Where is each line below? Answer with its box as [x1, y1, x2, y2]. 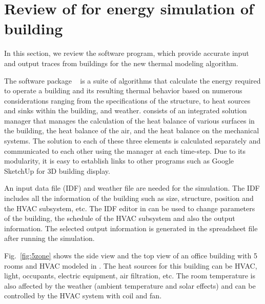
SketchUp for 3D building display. [4, 165, 110, 176]
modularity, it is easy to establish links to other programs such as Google [4, 155, 234, 166]
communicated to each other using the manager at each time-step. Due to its [4, 145, 246, 156]
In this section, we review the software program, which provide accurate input [4, 48, 249, 58]
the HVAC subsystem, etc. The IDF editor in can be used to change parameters [4, 202, 255, 213]
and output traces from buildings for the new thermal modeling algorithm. [4, 57, 238, 68]
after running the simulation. [4, 233, 95, 244]
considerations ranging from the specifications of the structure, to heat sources [4, 95, 251, 106]
